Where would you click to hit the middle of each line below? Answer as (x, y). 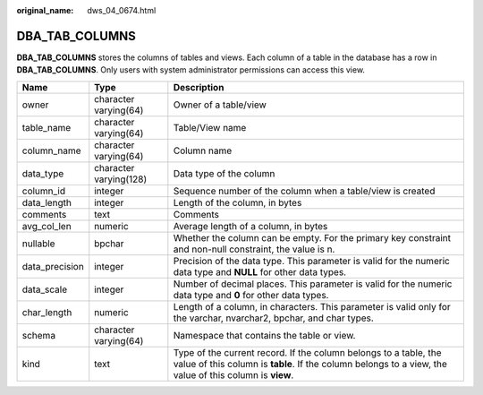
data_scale (45, 289)
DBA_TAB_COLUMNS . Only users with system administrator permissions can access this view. (191, 70)
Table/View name (210, 127)
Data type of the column (224, 173)
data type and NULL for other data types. (260, 271)
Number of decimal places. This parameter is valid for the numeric (313, 284)
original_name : (45, 10)
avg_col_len (47, 226)
